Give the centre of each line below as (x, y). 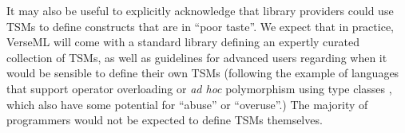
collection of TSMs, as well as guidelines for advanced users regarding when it (197, 57)
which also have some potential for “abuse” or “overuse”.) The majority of (187, 104)
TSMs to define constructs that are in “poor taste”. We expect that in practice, (201, 26)
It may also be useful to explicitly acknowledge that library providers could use (200, 10)
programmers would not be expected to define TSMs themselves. (165, 120)
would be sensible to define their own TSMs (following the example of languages (203, 73)
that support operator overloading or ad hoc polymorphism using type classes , (199, 88)
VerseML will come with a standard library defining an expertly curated (183, 42)
